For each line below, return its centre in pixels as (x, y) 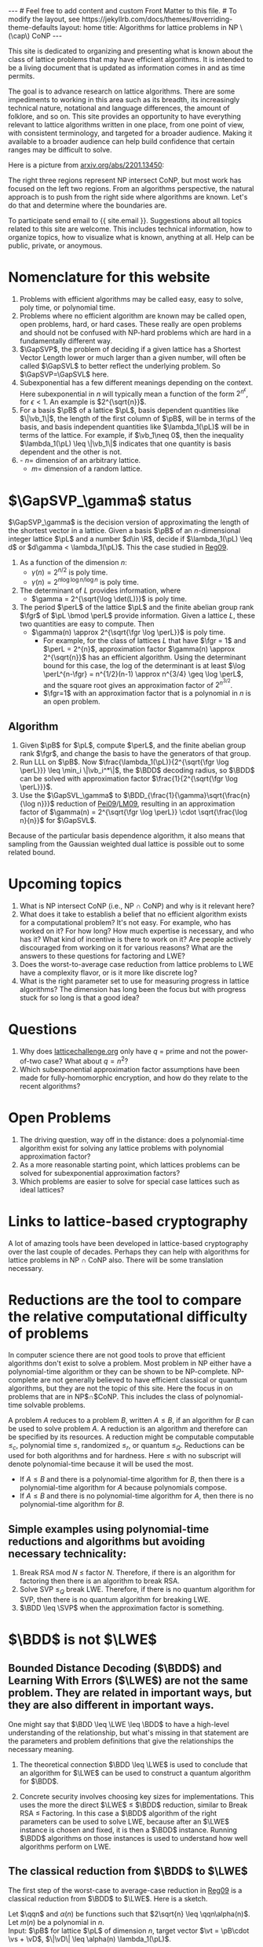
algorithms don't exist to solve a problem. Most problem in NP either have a (130, 1363)
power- (237, 1051)
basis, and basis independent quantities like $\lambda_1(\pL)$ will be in (134, 427)
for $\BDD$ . (39, 1781)
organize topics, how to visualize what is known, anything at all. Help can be (131, 237)
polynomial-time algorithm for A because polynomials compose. (123, 1488)
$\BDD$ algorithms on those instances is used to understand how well (133, 1838)
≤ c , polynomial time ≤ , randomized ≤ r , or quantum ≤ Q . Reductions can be (126, 1446)
